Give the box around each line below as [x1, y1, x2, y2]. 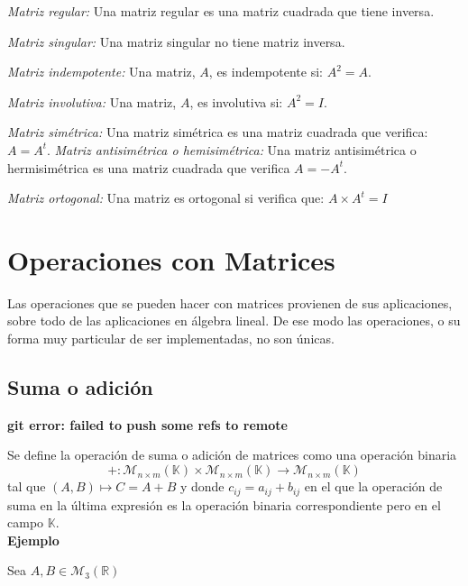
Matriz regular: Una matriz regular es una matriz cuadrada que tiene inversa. [7, 2, 435, 20]
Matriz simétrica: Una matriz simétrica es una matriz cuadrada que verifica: [7, 123, 428, 142]
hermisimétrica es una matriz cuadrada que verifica [7, 158, 290, 177]
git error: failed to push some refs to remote [7, 415, 288, 434]
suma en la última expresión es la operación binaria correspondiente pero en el [7, 495, 441, 514]
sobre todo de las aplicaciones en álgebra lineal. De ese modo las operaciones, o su [7, 311, 461, 330]
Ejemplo [7, 530, 60, 549]
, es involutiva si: [189, 92, 283, 111]
